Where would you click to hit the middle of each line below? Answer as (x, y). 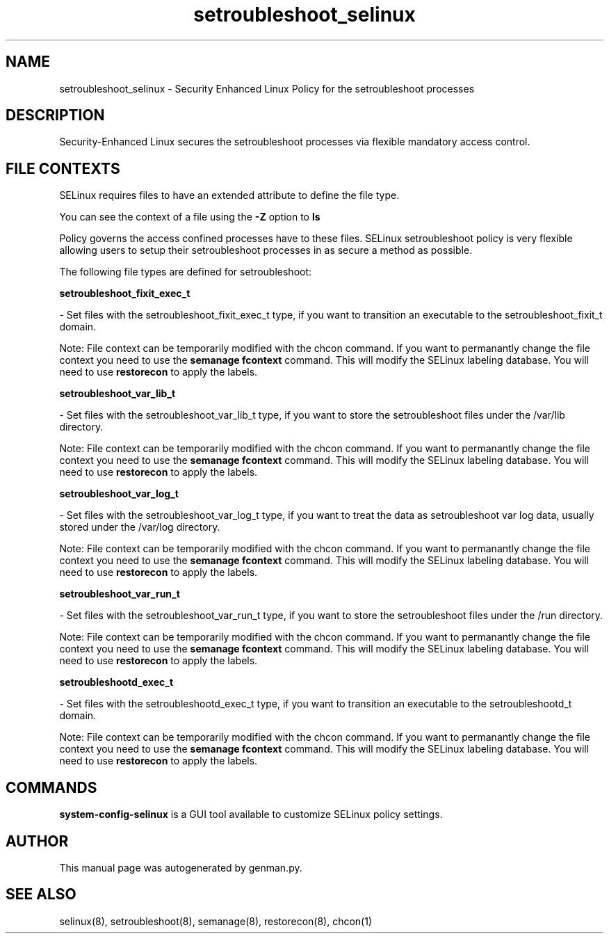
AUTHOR (37, 841)
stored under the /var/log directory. (140, 527)
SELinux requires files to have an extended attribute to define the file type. (229, 195)
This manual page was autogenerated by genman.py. (181, 867)
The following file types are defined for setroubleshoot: (186, 272)
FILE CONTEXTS (63, 168)
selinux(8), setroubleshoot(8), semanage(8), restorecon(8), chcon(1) (216, 921)
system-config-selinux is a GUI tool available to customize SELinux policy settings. (251, 814)
